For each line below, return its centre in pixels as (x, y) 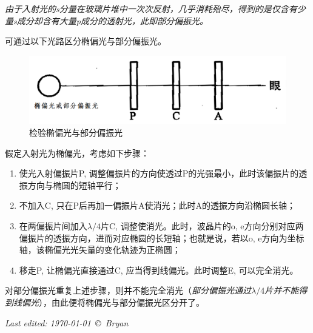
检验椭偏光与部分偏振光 (76, 132)
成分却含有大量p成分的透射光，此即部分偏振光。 (112, 20)
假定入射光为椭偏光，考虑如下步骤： (77, 153)
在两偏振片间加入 (53, 225)
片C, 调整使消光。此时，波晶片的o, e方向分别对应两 (202, 225)
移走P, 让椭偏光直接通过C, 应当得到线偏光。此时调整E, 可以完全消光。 (159, 270)
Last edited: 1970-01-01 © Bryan (67, 322)
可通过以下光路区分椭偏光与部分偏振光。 (86, 41)
